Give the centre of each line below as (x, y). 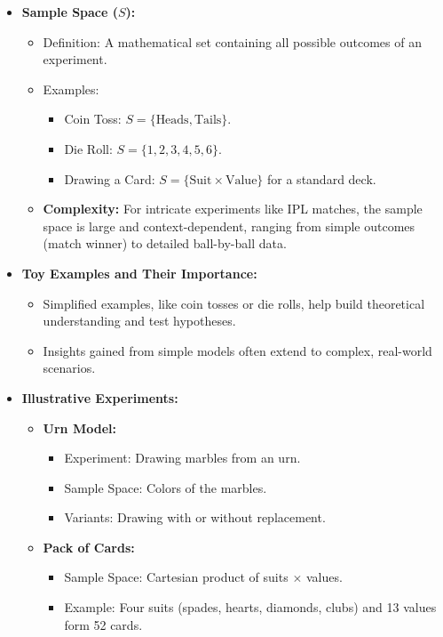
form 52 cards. (103, 624)
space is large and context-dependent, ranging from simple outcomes (229, 226)
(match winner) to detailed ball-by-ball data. (165, 243)
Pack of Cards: (89, 547)
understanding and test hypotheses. (139, 321)
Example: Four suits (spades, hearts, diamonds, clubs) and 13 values (250, 607)
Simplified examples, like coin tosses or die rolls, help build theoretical (234, 303)
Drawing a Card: (110, 178)
